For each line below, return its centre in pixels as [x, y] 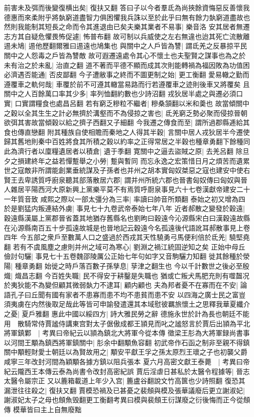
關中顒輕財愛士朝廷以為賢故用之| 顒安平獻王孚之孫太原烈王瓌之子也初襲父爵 [126, 352]
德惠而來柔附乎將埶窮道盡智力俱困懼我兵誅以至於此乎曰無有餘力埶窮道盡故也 [127, 17]
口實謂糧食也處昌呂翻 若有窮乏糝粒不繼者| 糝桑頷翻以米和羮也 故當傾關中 [132, 103]
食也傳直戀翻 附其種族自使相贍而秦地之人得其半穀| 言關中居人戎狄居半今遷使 [127, 132]
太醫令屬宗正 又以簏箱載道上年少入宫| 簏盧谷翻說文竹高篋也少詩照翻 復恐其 [125, 381]
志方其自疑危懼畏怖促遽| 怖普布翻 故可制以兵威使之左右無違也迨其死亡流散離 [127, 36]
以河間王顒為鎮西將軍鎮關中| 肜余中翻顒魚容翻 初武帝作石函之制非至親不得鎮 [127, 342]
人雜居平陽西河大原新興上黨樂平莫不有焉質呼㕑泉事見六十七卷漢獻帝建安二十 [127, 189]
